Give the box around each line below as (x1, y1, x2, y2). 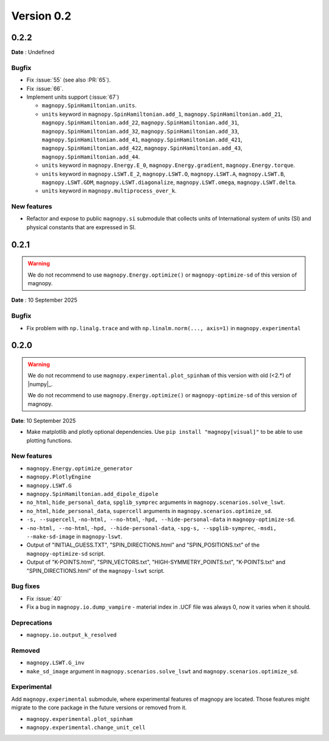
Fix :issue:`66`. (26, 85, 64, 92)
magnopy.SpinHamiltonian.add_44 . (41, 153, 140, 160)
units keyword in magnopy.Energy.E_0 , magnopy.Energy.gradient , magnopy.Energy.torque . (41, 161, 295, 169)
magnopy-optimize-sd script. (26, 550, 105, 557)
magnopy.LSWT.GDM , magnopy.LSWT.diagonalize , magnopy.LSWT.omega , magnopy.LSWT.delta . (41, 179, 297, 186)
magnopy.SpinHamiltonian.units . (41, 102, 137, 109)
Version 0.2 (11, 9, 71, 23)
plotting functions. (26, 436, 73, 444)
